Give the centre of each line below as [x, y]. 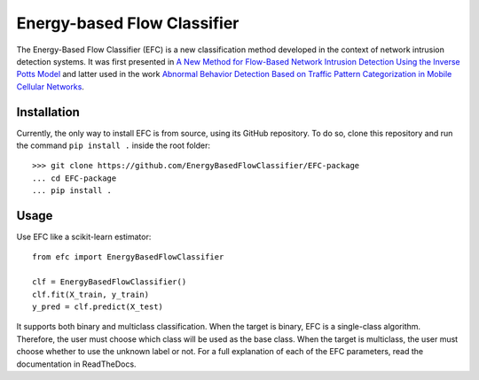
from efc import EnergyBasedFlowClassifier [128, 257]
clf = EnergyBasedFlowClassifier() [110, 282]
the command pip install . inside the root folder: [114, 145]
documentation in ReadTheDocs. [76, 364]
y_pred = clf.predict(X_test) [98, 307]
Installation [48, 112]
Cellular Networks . [50, 86]
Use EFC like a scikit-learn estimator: [84, 237]
